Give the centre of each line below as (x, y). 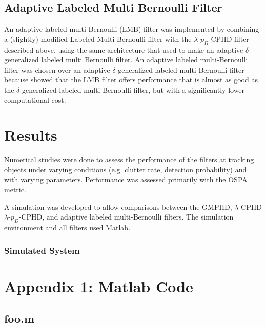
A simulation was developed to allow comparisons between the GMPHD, (118, 206)
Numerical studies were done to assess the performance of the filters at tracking (129, 159)
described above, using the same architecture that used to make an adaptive (124, 49)
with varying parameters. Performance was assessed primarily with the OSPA (126, 179)
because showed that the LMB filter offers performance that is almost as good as (131, 80)
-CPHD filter (229, 39)
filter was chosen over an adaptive (57, 69)
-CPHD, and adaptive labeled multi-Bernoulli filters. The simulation (126, 217)
